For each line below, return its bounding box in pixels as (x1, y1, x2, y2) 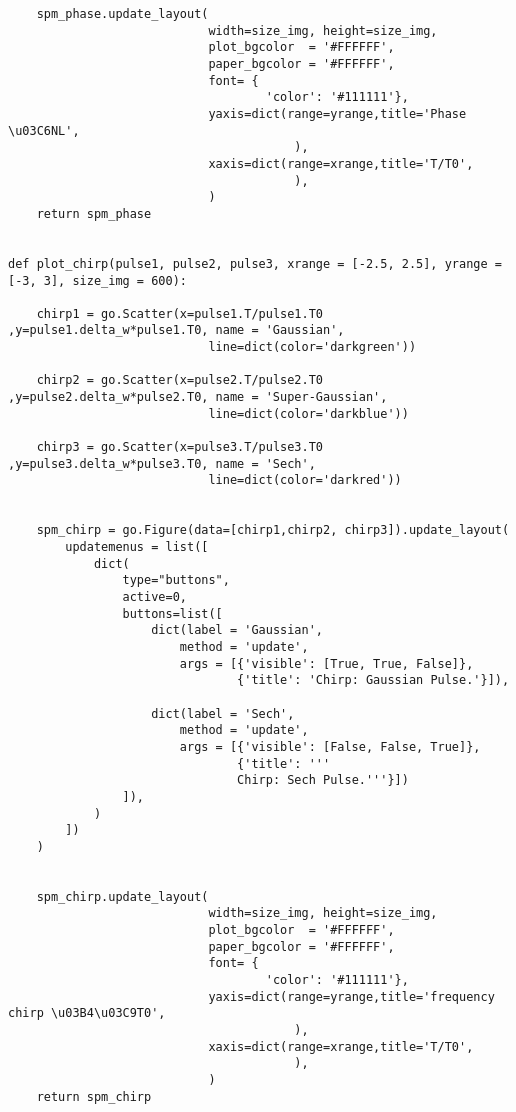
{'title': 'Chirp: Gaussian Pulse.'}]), (237, 673, 510, 688)
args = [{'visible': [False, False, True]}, (179, 739, 481, 754)
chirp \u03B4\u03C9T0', (8, 1006, 166, 1021)
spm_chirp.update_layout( (36, 889, 209, 904)
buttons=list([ (122, 606, 223, 621)
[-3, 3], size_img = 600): (8, 273, 187, 288)
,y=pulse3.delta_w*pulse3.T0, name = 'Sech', (8, 456, 316, 471)
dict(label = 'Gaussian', (151, 623, 323, 638)
